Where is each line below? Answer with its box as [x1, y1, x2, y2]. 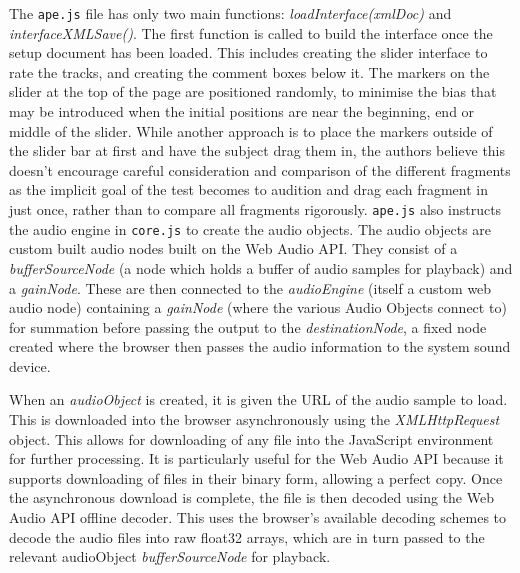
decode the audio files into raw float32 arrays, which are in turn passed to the [9, 526, 485, 547]
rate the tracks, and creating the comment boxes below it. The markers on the [9, 61, 490, 82]
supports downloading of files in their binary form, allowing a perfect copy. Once [9, 467, 503, 488]
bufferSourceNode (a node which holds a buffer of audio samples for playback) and [9, 257, 513, 278]
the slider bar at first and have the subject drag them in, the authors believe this [9, 140, 506, 161]
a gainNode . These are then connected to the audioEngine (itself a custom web [9, 277, 492, 298]
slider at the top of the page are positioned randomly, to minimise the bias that [9, 81, 497, 102]
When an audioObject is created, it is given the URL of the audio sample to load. [9, 389, 508, 410]
